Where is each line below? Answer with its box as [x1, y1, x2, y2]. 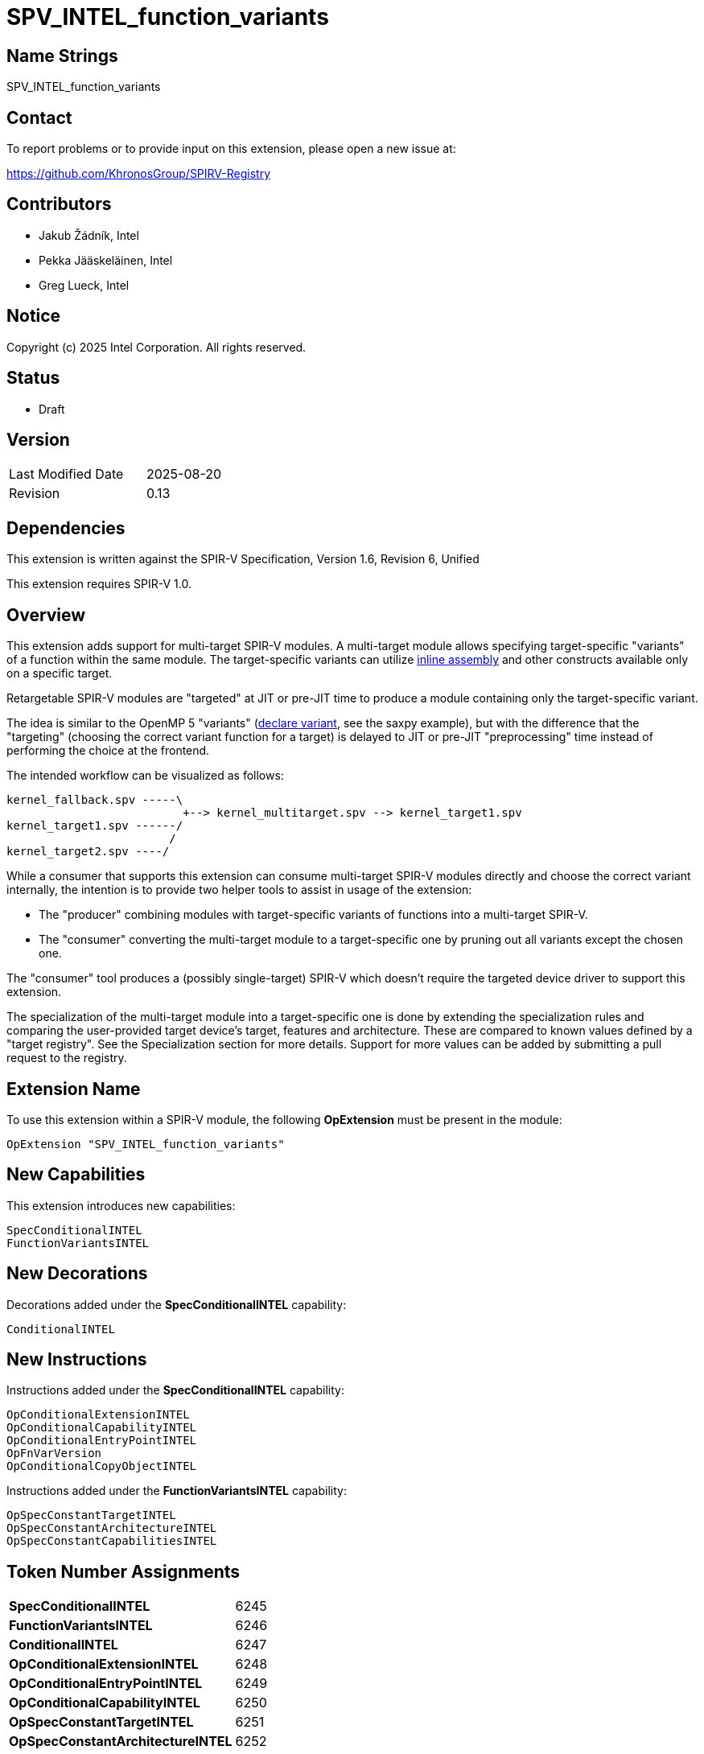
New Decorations [6, 1263, 148, 1284]
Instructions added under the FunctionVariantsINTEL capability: [6, 1484, 347, 1498]
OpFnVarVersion [6, 1447, 102, 1460]
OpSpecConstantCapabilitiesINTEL [6, 1534, 217, 1548]
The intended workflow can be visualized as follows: [6, 768, 284, 783]
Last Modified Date [9, 466, 124, 483]
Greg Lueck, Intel [39, 278, 130, 292]
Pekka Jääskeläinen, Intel [39, 253, 173, 267]
